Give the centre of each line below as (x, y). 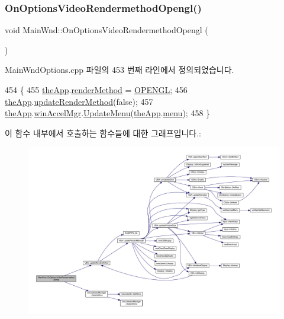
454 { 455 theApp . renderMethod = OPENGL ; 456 (96, 90)
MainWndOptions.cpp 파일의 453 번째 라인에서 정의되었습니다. (120, 70)
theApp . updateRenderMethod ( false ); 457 (79, 101)
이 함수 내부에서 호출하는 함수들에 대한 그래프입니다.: (103, 133)
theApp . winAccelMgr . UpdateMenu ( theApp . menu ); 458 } (108, 113)
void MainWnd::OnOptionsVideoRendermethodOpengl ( (106, 30)
